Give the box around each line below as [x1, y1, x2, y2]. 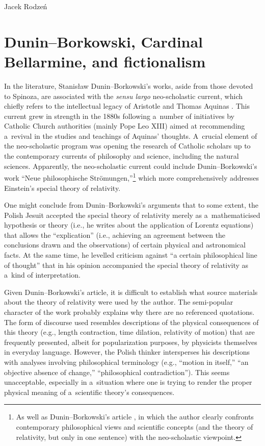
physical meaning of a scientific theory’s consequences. [4, 386, 175, 397]
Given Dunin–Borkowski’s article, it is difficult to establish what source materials [4, 286, 258, 297]
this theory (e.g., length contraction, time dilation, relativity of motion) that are [4, 327, 255, 337]
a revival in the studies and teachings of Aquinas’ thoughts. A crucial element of [4, 130, 257, 141]
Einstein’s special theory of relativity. [4, 182, 121, 193]
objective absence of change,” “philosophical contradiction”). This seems [4, 366, 230, 377]
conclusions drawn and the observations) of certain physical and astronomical [4, 239, 246, 250]
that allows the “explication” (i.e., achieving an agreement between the [4, 229, 226, 240]
